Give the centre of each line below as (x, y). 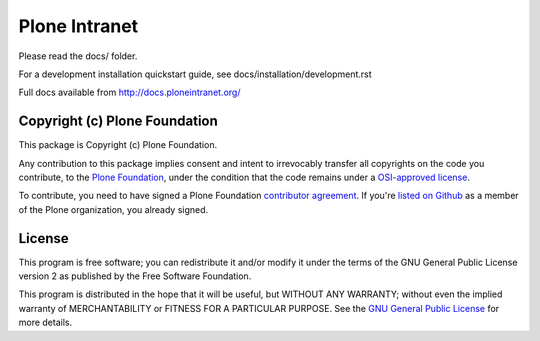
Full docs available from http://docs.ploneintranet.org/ (129, 92)
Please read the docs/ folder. (78, 56)
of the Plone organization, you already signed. (113, 209)
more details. (45, 322)
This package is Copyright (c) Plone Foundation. (118, 145)
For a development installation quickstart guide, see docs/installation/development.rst (195, 74)
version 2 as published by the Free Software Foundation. (135, 276)
